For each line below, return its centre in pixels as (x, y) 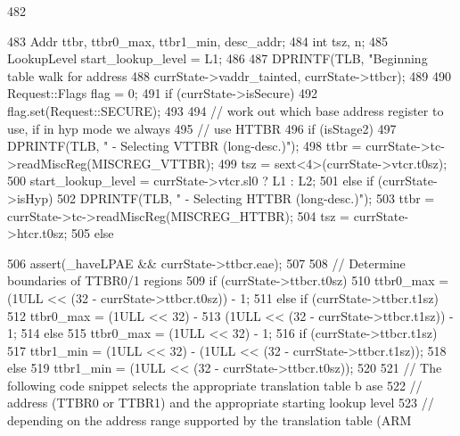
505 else (93, 233)
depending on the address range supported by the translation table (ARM (209, 420)
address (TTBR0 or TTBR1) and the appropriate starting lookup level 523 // (221, 403)
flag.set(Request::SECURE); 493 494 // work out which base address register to (226, 110)
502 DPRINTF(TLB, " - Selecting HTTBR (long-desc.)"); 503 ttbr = (246, 197)
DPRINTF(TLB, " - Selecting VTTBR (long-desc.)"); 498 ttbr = (185, 146)
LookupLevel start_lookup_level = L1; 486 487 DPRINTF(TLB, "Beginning (218, 58)
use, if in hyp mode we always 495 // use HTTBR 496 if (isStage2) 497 (202, 128)
